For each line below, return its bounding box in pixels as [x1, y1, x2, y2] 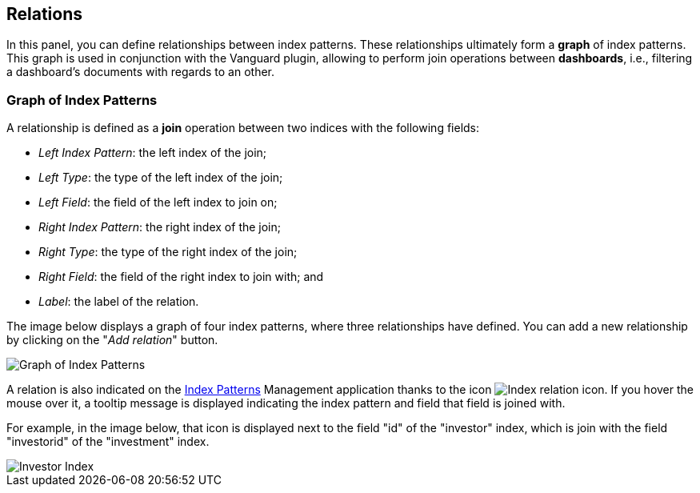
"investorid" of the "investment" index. [6, 435, 210, 449]
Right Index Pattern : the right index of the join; [38, 220, 282, 234]
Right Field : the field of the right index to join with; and [38, 270, 324, 284]
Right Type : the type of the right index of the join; [38, 245, 298, 259]
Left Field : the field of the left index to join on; [38, 195, 278, 210]
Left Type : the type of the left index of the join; [38, 170, 283, 185]
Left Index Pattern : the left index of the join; [38, 146, 267, 160]
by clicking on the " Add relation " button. [6, 333, 218, 347]
